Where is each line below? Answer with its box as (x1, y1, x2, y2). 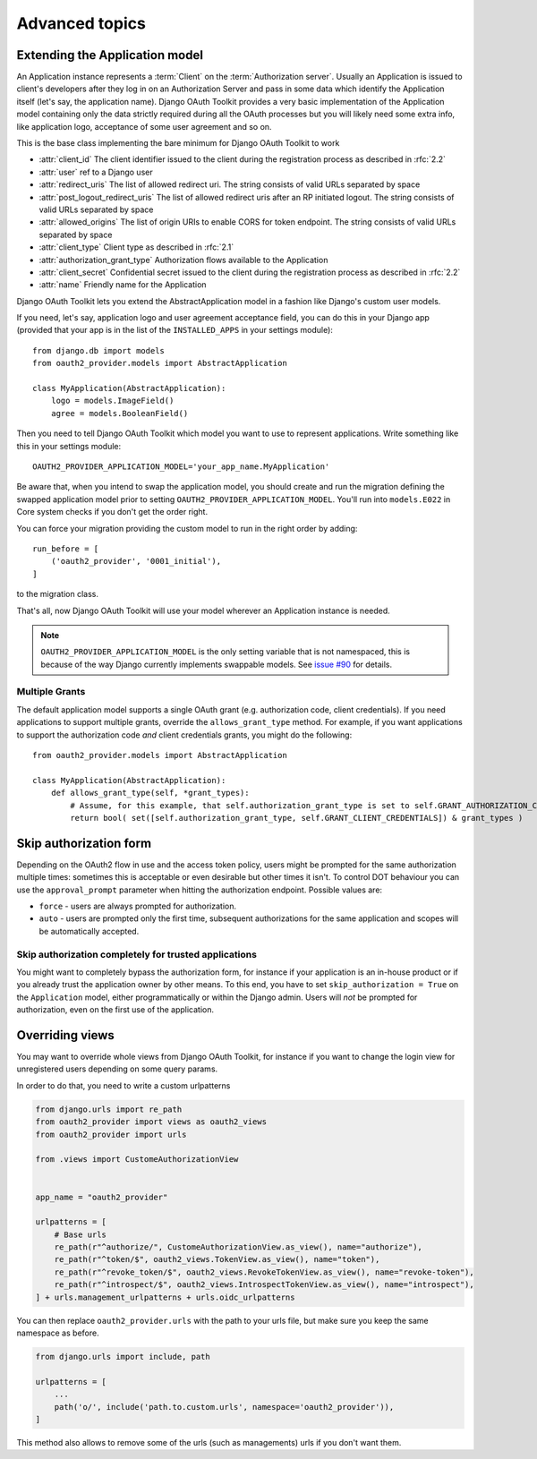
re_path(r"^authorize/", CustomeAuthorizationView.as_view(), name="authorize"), (54, 1242, 422, 1252)
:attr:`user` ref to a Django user (38, 166, 153, 177)
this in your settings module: (16, 440, 122, 451)
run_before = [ (32, 543, 99, 554)
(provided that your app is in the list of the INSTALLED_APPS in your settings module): (16, 325, 333, 336)
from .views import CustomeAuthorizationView (35, 1155, 239, 1165)
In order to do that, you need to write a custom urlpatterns (16, 1079, 231, 1091)
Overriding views (16, 1028, 115, 1043)
